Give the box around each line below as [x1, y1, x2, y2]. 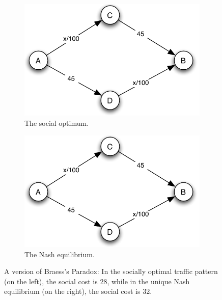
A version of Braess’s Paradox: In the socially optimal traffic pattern [4, 266, 218, 277]
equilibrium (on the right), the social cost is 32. [4, 286, 152, 296]
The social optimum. [24, 117, 89, 128]
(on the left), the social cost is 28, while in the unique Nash [4, 276, 190, 286]
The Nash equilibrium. [24, 249, 95, 259]
